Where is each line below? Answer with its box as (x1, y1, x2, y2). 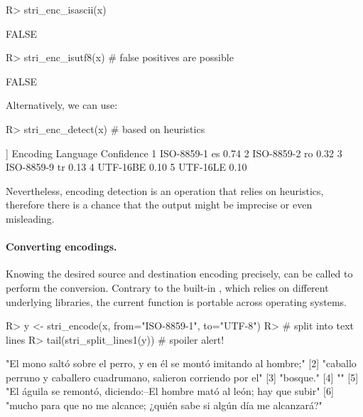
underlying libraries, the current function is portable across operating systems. (6, 294, 347, 309)
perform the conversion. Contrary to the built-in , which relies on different (6, 280, 329, 295)
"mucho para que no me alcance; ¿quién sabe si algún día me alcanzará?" (6, 398, 323, 413)
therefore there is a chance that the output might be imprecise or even (6, 197, 313, 212)
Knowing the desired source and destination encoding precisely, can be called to (6, 266, 353, 281)
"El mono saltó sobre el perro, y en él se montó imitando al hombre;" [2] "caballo (6, 356, 357, 371)
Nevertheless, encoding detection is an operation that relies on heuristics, (6, 183, 324, 198)
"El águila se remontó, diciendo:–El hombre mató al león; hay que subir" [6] (6, 384, 334, 398)
